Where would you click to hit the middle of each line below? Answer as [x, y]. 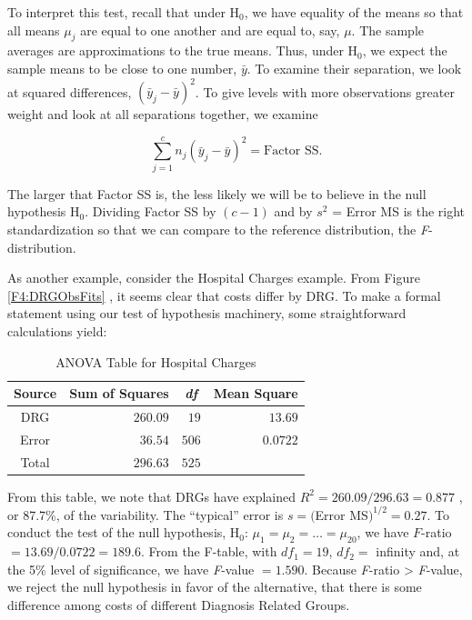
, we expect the [405, 50]
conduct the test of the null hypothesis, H [124, 532]
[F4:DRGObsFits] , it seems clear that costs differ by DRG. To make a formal [224, 295]
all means [34, 30]
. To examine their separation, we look [354, 68]
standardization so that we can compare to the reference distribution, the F [218, 229]
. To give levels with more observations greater [325, 91]
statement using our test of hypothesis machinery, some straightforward [207, 313]
